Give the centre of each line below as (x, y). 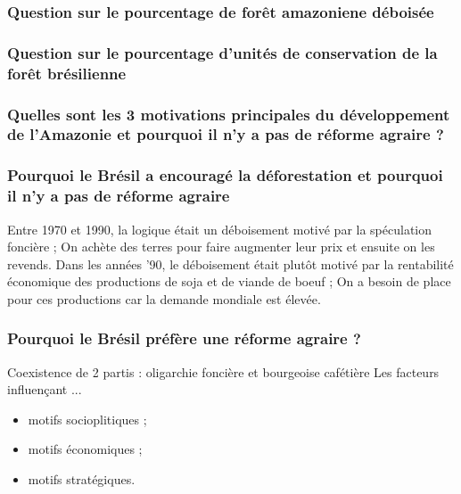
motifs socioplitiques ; (87, 419)
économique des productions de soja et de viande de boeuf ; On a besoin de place (229, 281)
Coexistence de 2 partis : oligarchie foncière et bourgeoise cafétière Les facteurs (223, 371)
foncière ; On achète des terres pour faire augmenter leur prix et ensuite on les (221, 247)
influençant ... (45, 389)
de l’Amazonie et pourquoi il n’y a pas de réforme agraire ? (226, 134)
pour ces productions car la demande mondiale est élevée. (164, 298)
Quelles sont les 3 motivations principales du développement (229, 114)
